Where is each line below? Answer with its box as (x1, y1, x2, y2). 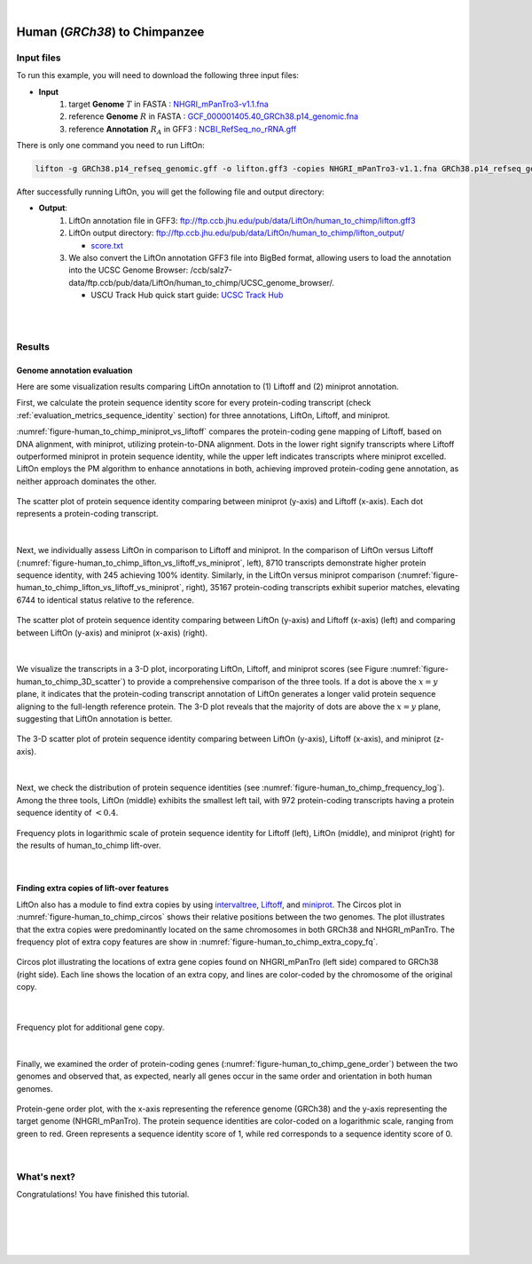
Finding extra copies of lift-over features (16, 883, 169, 894)
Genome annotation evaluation (16, 365, 133, 375)
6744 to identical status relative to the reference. (16, 595, 195, 605)
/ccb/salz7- (190, 265, 232, 275)
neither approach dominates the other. (16, 476, 157, 486)
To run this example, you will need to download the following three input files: (16, 70, 300, 81)
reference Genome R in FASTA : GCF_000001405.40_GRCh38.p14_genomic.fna (68, 111, 359, 122)
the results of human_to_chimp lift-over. (16, 840, 161, 851)
